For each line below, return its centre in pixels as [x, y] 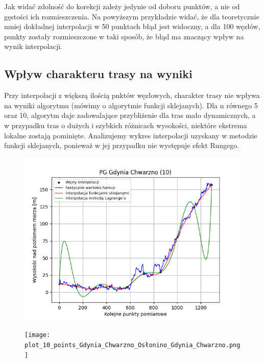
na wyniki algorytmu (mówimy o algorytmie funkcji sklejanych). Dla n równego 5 [131, 105]
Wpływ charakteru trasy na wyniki [98, 74]
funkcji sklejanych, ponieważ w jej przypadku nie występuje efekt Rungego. [122, 145]
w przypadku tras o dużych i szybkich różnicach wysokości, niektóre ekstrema [126, 125]
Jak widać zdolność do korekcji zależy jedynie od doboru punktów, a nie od [122, 6]
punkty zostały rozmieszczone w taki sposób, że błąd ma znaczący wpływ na [124, 36]
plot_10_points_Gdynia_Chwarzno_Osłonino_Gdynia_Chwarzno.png [133, 345]
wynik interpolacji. [33, 46]
